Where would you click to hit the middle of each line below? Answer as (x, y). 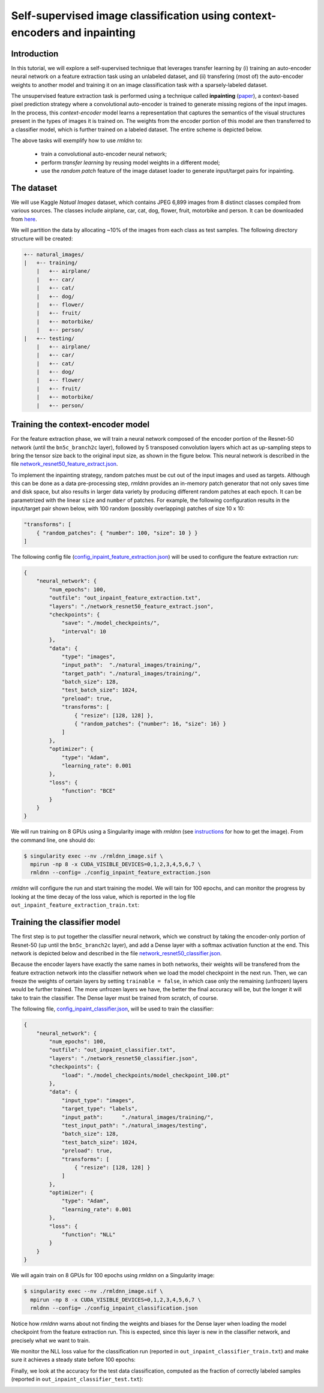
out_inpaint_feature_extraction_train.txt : (75, 905)
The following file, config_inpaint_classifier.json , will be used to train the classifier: (112, 1009)
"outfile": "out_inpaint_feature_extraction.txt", (125, 598)
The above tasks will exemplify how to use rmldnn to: (77, 140)
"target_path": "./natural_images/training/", (131, 673)
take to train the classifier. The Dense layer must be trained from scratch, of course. (115, 998)
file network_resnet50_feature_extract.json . (64, 464)
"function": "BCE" (89, 791)
